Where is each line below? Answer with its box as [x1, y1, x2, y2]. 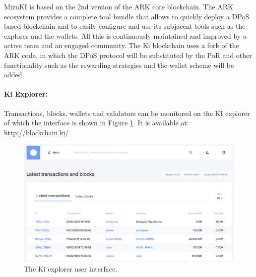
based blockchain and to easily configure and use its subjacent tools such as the [4, 21, 246, 31]
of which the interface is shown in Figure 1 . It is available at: [4, 117, 189, 128]
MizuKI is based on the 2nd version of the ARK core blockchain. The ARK [4, 1, 233, 11]
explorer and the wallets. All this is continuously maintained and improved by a [4, 30, 247, 41]
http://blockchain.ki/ [4, 127, 69, 137]
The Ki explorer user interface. [24, 263, 118, 274]
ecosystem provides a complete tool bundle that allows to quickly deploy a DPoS [4, 11, 250, 21]
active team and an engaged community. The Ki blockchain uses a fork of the [4, 40, 239, 51]
